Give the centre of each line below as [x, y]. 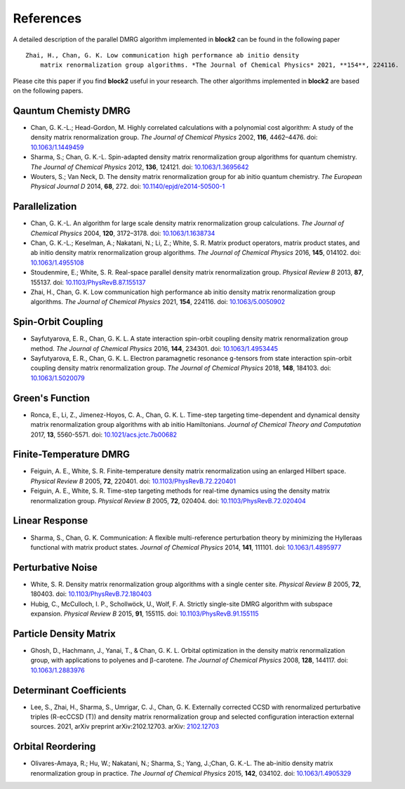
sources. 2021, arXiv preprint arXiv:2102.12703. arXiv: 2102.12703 [125, 727]
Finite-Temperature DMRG [71, 455]
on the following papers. [48, 91]
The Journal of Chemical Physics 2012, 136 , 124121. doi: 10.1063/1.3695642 [140, 167]
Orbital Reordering [54, 747]
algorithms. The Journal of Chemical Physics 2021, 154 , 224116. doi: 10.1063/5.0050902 [158, 302]
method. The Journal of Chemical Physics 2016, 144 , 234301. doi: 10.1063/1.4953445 [154, 348]
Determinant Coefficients [69, 690]
